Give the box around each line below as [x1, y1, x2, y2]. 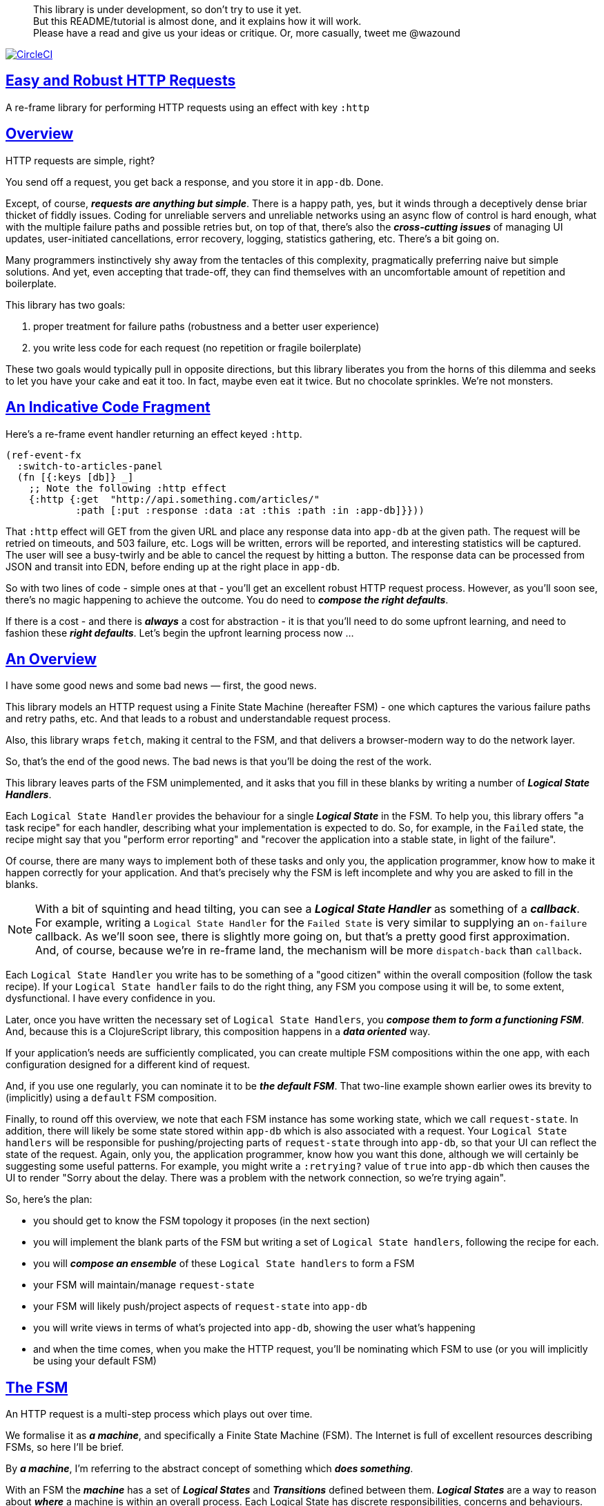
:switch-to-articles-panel [17, 460, 163, 472]
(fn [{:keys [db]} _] [17, 471, 134, 483]
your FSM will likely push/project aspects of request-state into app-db [33, 1300, 367, 1313]
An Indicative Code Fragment [6, 398, 211, 416]
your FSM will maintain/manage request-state [33, 1279, 255, 1291]
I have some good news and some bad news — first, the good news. [6, 679, 317, 692]
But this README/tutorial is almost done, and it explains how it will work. [33, 15, 362, 27]
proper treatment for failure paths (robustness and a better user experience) [33, 320, 380, 332]
